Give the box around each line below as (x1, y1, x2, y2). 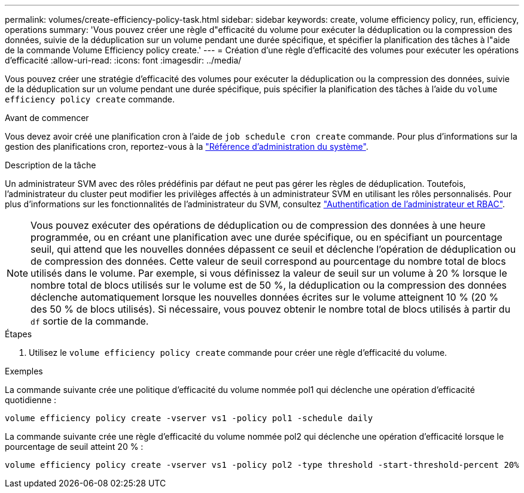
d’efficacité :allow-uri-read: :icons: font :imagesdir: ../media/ (5, 55, 242, 65)
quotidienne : (5, 395, 57, 405)
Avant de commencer (5, 113, 89, 123)
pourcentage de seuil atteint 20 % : (5, 441, 144, 452)
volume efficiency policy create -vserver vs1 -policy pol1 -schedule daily (5, 413, 373, 423)
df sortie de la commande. (31, 315, 149, 327)
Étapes (5, 329, 32, 339)
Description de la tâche (5, 160, 96, 170)
